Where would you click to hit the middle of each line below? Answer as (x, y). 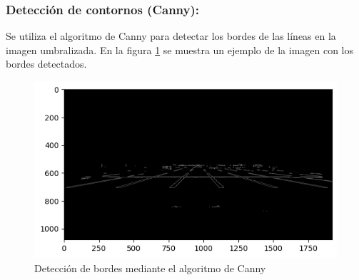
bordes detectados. (46, 64)
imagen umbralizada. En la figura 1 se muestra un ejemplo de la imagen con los (180, 50)
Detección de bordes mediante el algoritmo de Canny (150, 268)
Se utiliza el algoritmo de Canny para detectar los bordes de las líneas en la (171, 36)
